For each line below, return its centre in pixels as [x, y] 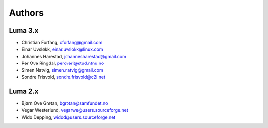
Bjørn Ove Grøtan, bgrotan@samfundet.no [65, 103]
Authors [27, 13]
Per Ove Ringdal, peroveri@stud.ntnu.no [63, 63]
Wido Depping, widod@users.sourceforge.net [68, 117]
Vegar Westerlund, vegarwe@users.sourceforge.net [75, 110]
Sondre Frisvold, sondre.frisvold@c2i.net [64, 77]
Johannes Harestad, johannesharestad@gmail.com [74, 56]
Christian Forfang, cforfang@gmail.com [62, 43]
